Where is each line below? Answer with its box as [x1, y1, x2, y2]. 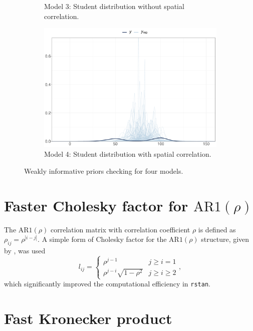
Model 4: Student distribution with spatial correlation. [44, 149, 211, 159]
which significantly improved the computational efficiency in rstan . [4, 278, 210, 289]
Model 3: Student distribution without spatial [44, 1, 184, 11]
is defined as [198, 224, 236, 234]
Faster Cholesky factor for [4, 195, 188, 215]
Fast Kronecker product [4, 307, 172, 328]
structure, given [201, 234, 249, 244]
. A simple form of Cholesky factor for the [38, 234, 167, 244]
